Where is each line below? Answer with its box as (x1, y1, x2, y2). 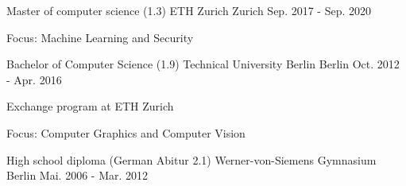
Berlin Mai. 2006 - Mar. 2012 (6, 167, 149, 184)
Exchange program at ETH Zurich (6, 98, 174, 114)
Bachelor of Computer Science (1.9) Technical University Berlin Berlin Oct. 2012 (6, 56, 400, 72)
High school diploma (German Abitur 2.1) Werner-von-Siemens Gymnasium (6, 151, 377, 168)
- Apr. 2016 (6, 71, 62, 87)
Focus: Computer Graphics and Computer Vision (6, 124, 246, 141)
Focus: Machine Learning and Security (6, 29, 194, 45)
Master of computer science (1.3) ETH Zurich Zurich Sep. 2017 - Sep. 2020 (6, 2, 372, 18)
